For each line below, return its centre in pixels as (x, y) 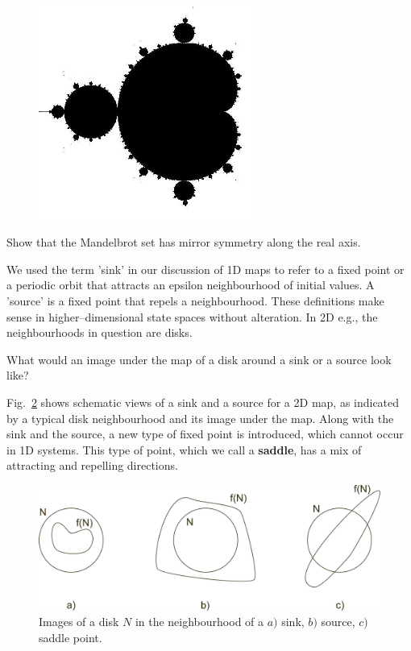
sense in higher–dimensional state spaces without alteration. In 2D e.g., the (192, 316)
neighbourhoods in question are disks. (100, 332)
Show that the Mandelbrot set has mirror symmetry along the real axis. (184, 242)
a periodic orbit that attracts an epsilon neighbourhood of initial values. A (191, 285)
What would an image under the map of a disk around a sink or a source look (199, 359)
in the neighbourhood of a (199, 622)
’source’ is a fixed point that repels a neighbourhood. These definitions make (195, 300)
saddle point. (71, 637)
